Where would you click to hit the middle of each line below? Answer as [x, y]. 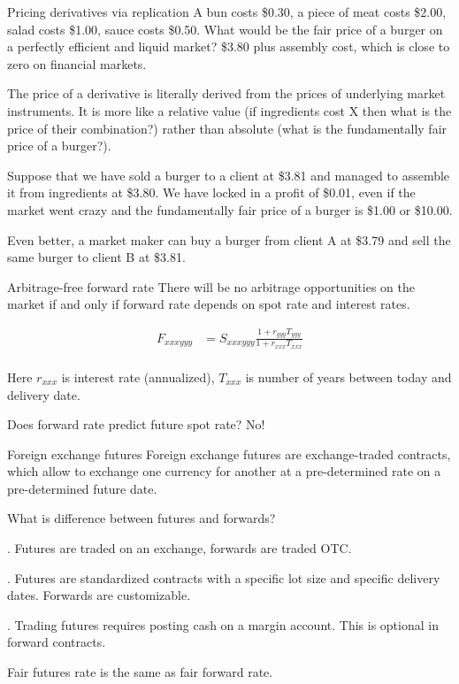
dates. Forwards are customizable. [99, 595]
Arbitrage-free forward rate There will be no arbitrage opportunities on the [211, 286]
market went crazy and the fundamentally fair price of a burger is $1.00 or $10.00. [230, 209]
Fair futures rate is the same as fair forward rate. [140, 672]
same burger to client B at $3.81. [96, 257]
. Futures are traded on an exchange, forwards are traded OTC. [180, 548]
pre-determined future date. [82, 488]
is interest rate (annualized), [138, 377]
